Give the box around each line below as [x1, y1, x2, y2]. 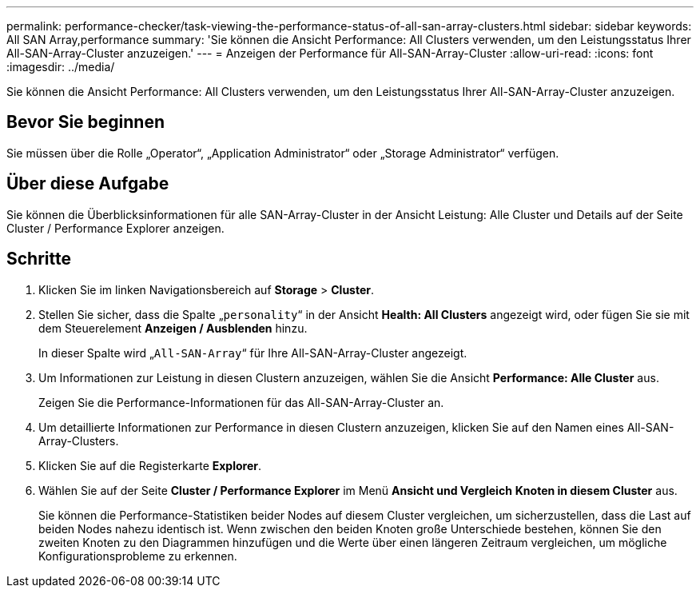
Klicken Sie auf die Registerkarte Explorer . [38, 458, 262, 472]
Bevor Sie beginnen [6, 112, 165, 133]
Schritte [6, 249, 71, 269]
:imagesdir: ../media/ [6, 60, 115, 74]
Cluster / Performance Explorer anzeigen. [6, 221, 225, 235]
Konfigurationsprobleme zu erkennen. [38, 548, 237, 563]
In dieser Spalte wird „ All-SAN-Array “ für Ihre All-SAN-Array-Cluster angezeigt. [38, 345, 467, 360]
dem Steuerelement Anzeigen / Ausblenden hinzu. [38, 321, 308, 335]
